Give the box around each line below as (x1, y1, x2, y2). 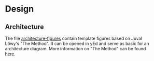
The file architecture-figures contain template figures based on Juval (5, 35, 142, 41)
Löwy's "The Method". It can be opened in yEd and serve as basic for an (5, 41, 150, 46)
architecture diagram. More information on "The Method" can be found (5, 46, 146, 51)
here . (5, 51, 15, 57)
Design (5, 3, 34, 15)
